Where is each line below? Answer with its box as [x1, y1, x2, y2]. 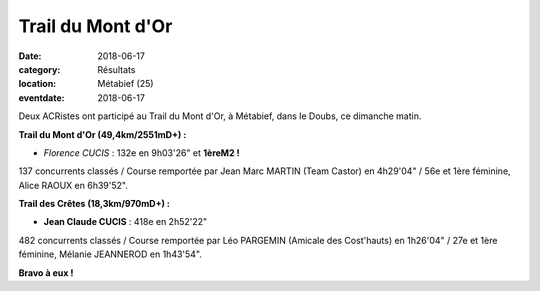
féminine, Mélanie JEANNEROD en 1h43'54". [18, 248, 202, 260]
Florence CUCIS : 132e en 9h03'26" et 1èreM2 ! [43, 146, 240, 159]
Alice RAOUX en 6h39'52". [18, 179, 129, 191]
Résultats [97, 63, 136, 75]
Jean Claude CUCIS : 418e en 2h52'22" [43, 216, 208, 228]
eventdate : [18, 91, 65, 104]
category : [18, 63, 61, 75]
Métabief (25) [97, 78, 154, 90]
